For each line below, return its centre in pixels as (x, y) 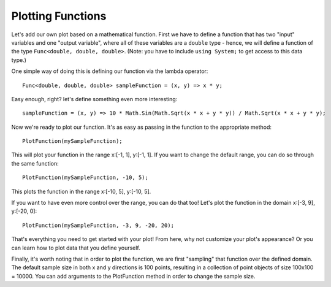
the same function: (35, 163)
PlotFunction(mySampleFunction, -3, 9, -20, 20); (98, 225)
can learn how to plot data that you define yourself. (76, 248)
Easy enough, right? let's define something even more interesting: (94, 99)
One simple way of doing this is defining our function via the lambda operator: (110, 71)
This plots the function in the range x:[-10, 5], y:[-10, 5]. (81, 191)
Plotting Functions (59, 16)
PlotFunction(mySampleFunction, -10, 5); (85, 178)
